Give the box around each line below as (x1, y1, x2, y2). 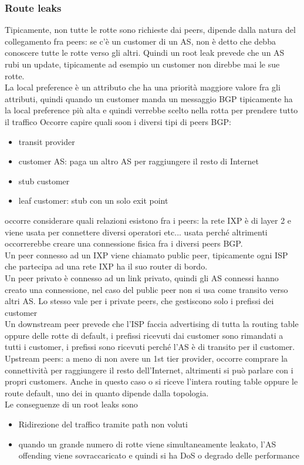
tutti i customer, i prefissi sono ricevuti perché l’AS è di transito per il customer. (5, 341, 295, 353)
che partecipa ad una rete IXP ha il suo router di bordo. (5, 260, 208, 272)
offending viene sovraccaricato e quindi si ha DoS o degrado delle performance (18, 449, 299, 461)
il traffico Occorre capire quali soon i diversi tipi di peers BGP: (5, 115, 231, 127)
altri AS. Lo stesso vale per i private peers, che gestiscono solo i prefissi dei (5, 295, 274, 307)
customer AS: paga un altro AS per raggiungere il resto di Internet (18, 155, 259, 167)
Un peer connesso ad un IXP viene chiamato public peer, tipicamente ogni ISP (5, 248, 288, 261)
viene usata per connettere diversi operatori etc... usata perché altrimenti (5, 225, 268, 238)
